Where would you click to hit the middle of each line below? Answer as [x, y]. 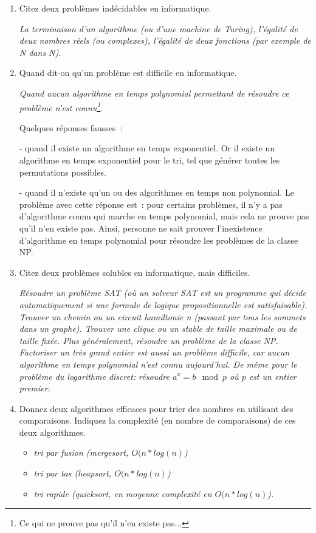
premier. [35, 388]
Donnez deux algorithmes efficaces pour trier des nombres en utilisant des [156, 408]
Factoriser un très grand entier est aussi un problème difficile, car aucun [154, 352]
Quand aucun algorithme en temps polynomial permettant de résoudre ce [154, 93]
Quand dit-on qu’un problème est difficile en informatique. [128, 73]
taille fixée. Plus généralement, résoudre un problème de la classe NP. [149, 340]
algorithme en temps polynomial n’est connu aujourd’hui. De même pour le [158, 364]
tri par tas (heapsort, [73, 473]
